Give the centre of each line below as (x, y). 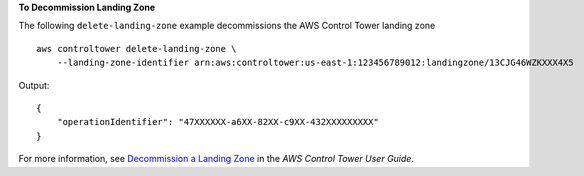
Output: (34, 85)
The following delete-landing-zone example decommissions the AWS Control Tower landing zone (227, 26)
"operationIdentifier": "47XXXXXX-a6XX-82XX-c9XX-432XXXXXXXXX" (217, 122)
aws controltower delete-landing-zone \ (136, 48)
